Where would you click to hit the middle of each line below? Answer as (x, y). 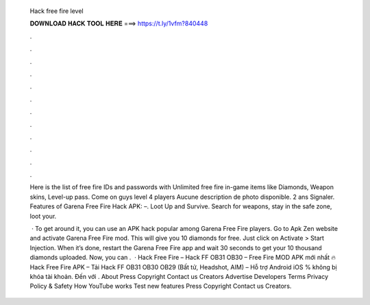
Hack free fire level (57, 11)
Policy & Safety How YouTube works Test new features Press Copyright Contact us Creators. (161, 286)
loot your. (43, 216)
